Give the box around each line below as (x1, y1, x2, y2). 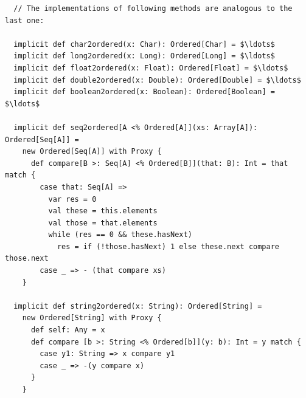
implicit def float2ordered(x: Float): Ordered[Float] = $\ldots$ (13, 63, 288, 72)
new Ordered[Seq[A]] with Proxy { (22, 147, 162, 156)
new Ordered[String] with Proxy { (22, 314, 162, 323)
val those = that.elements (48, 218, 158, 227)
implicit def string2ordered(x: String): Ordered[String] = (13, 301, 262, 311)
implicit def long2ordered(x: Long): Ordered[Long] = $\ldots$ (13, 52, 275, 61)
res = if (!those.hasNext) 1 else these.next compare (57, 242, 280, 251)
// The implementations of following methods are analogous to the (13, 4, 293, 13)
